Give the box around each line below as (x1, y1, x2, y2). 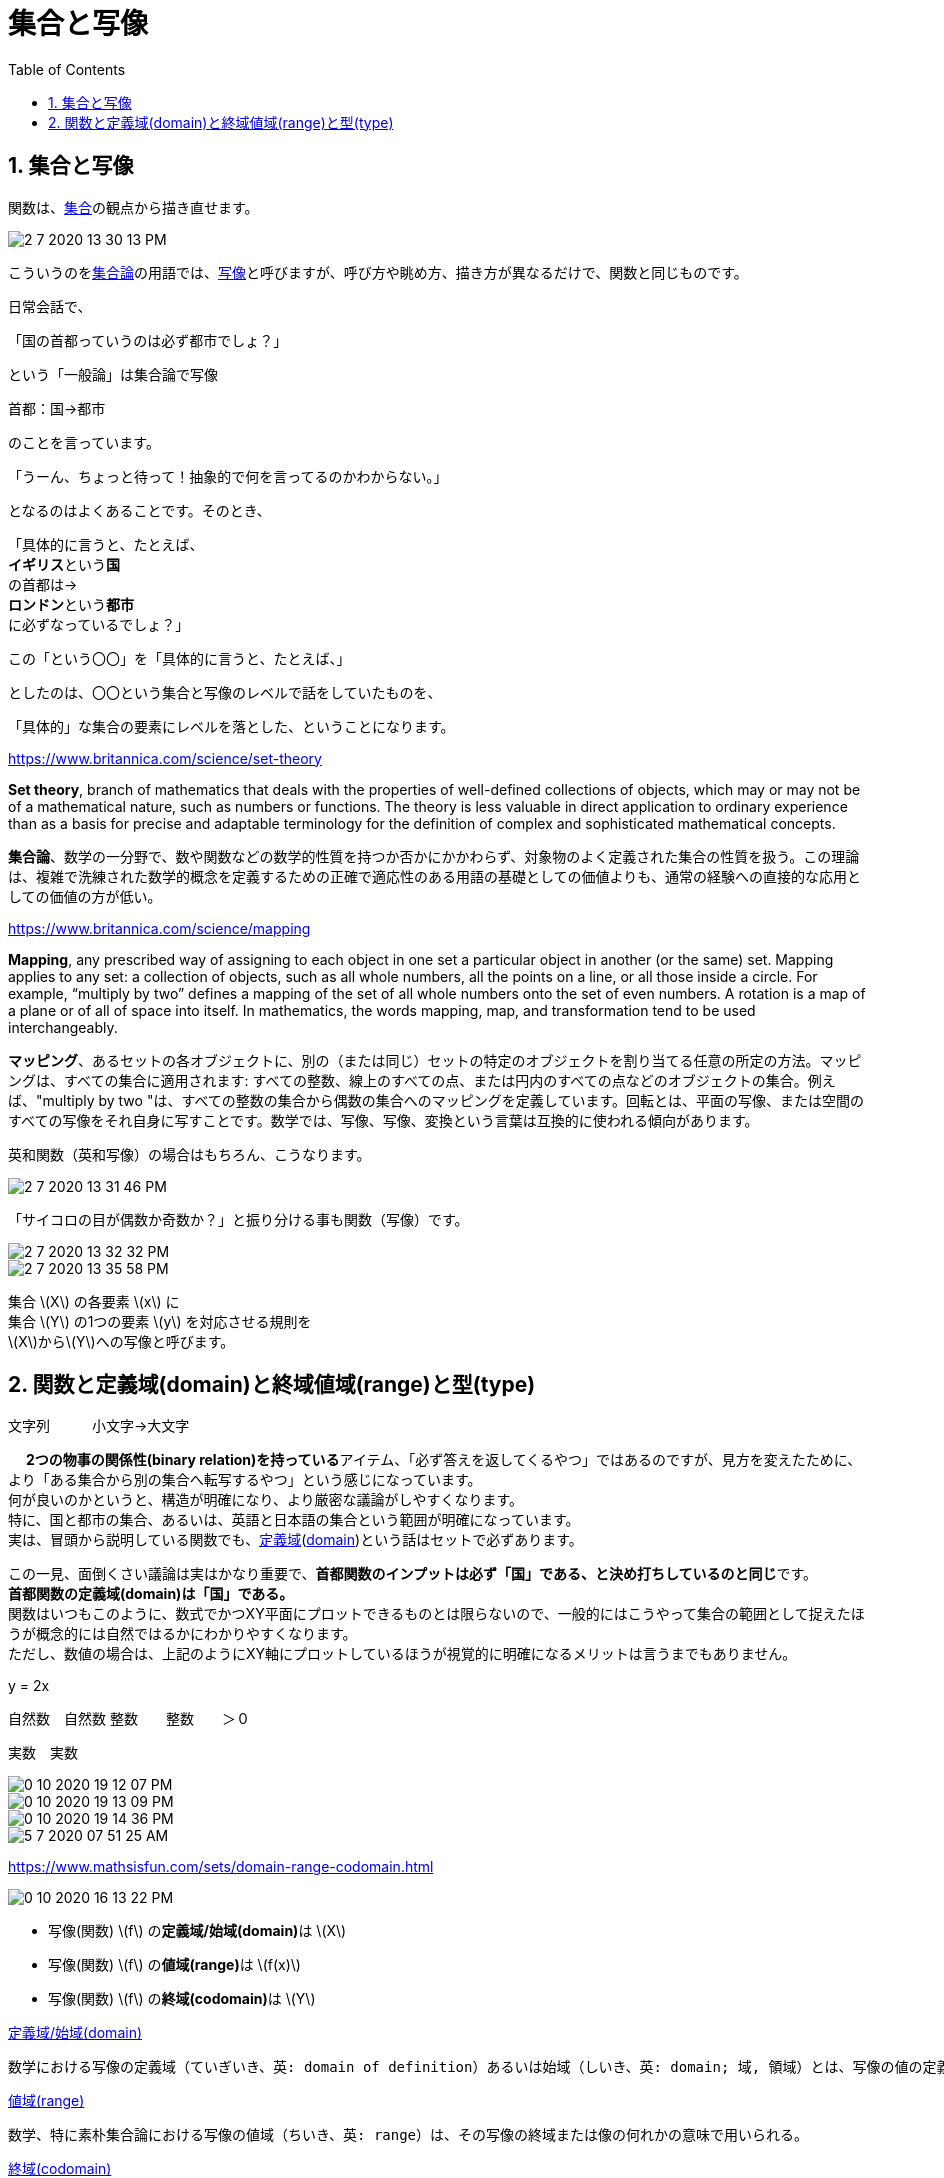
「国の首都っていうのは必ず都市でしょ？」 (8, 331, 288, 349)
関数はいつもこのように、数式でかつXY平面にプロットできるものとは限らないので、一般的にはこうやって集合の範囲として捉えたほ (8, 1605, 865, 1623)
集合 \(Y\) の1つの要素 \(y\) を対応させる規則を (8, 1312, 312, 1330)
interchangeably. (8, 1018, 118, 1036)
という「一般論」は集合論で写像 (8, 365, 218, 383)
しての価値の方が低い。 (8, 887, 162, 905)
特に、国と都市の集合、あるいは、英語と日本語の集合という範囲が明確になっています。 (8, 1511, 580, 1529)
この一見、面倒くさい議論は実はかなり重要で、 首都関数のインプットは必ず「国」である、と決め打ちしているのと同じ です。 (8, 1565, 818, 1583)
